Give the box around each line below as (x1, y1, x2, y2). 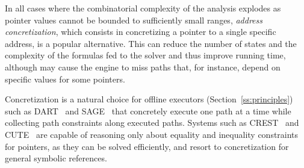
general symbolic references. (5, 152, 107, 164)
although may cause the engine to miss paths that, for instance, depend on (5, 60, 281, 73)
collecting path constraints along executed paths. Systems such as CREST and (5, 116, 299, 129)
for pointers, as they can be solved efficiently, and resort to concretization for (5, 140, 289, 152)
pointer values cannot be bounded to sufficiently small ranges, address (5, 13, 263, 26)
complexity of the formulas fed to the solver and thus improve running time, (5, 49, 286, 61)
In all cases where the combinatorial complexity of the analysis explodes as (5, 2, 281, 14)
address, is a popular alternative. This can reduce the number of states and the (5, 37, 297, 49)
